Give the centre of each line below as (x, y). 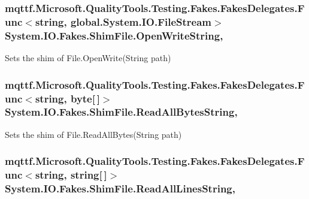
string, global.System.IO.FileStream (123, 21)
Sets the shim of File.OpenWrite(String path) (88, 58)
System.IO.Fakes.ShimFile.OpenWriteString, (114, 35)
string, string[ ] (71, 175)
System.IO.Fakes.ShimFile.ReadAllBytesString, (121, 112)
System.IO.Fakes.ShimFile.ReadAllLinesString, (120, 189)
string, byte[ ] (67, 98)
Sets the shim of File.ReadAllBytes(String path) (93, 134)
